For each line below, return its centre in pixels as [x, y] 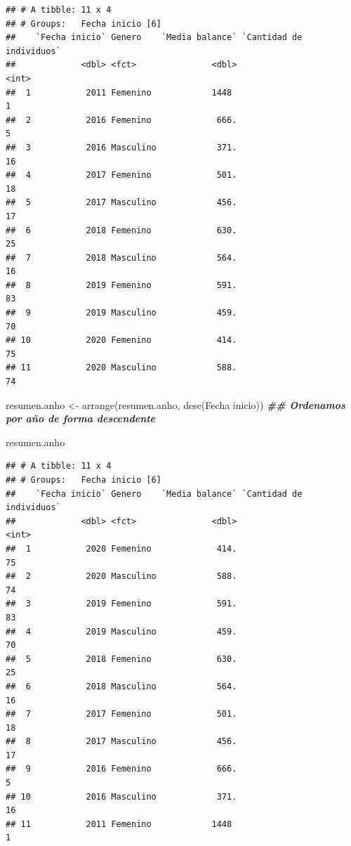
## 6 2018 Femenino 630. [121, 230]
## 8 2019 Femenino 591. [121, 285]
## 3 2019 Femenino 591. [121, 604]
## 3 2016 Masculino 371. [121, 147]
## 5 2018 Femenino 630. [121, 659]
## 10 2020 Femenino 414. [121, 340]
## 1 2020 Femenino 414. [121, 548]
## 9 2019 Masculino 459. [121, 313]
